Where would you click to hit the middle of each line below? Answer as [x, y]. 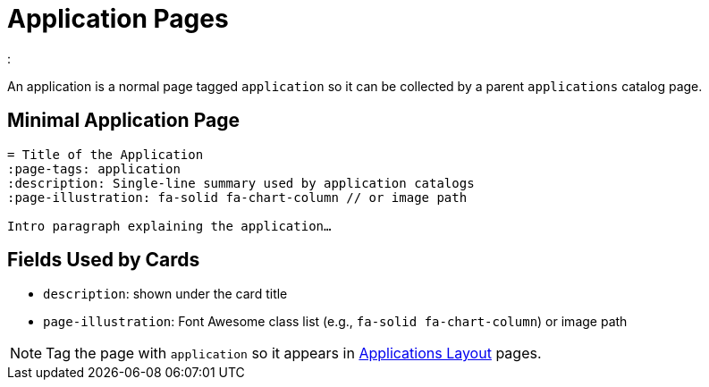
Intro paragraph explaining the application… [169, 226]
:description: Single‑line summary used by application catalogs [241, 183]
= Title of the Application [106, 154]
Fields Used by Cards [104, 260]
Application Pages [118, 19]
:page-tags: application [94, 168]
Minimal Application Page [123, 121]
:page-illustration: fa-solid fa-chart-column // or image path [237, 197]
